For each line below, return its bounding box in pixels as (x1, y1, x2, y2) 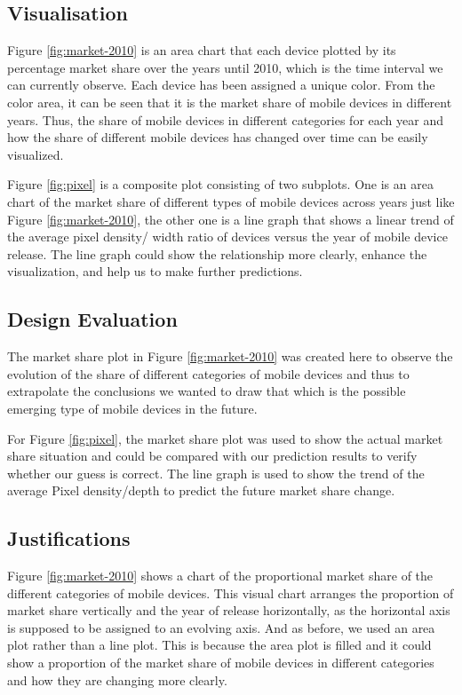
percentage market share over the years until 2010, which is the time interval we (7, 58, 443, 76)
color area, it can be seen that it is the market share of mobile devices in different (7, 92, 452, 111)
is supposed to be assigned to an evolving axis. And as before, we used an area (7, 618, 435, 636)
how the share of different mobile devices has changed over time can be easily (7, 128, 428, 146)
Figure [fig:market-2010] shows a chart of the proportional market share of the (7, 566, 434, 585)
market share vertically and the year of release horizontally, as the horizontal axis (7, 601, 450, 620)
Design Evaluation (7, 305, 178, 333)
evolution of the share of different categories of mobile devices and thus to (7, 364, 410, 383)
